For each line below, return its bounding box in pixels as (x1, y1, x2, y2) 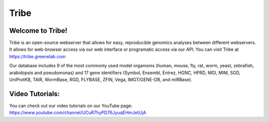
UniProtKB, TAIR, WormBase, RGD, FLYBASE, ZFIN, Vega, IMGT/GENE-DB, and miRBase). (9, 77, 192, 83)
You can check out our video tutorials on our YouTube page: (9, 103, 133, 109)
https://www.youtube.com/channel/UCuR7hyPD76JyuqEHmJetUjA (9, 110, 146, 116)
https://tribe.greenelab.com (9, 53, 66, 59)
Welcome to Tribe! (9, 26, 68, 35)
